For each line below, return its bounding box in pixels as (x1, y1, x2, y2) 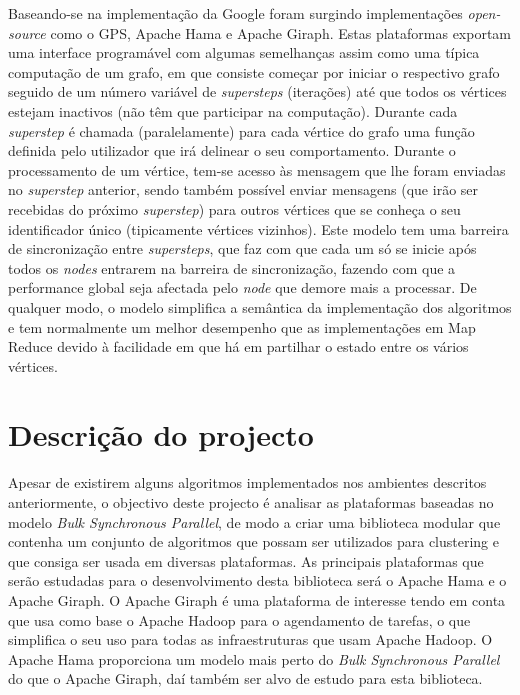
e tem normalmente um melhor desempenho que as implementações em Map (8, 316, 476, 337)
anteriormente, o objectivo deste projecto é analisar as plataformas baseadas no (8, 492, 494, 512)
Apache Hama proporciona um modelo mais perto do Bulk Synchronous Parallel (8, 648, 500, 669)
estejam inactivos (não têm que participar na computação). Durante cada (8, 100, 458, 121)
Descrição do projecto (8, 414, 314, 455)
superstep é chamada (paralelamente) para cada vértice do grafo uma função (8, 120, 475, 141)
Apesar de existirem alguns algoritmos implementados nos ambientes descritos (8, 472, 487, 493)
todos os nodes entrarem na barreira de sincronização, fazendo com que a (8, 257, 456, 278)
